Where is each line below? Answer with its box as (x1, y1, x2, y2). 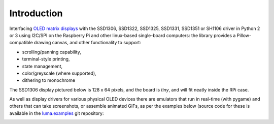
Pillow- (236, 32, 251, 38)
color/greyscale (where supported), (22, 70, 96, 76)
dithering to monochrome (22, 77, 76, 83)
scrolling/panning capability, (22, 49, 81, 55)
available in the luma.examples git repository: (9, 110, 104, 116)
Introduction (9, 8, 63, 19)
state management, (22, 63, 63, 69)
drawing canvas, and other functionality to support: (33, 40, 142, 46)
